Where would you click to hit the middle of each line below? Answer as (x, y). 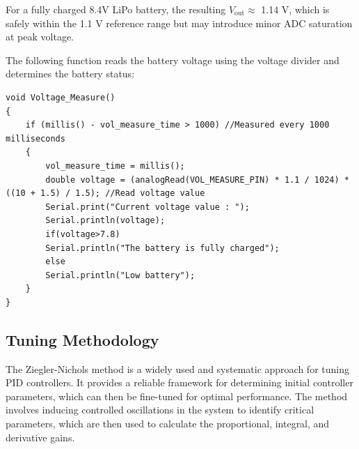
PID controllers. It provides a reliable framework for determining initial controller (179, 382)
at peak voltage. (40, 37)
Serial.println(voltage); (105, 221)
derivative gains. (40, 437)
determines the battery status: (70, 74)
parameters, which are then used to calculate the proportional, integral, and (168, 424)
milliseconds (35, 138)
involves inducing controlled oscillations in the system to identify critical (160, 410)
